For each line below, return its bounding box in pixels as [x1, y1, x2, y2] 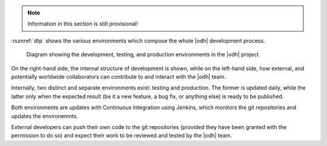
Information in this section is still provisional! [27, 20, 139, 27]
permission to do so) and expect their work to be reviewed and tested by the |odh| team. [11, 132, 233, 139]
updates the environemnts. [11, 112, 78, 119]
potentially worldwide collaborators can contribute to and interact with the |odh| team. [11, 73, 226, 80]
